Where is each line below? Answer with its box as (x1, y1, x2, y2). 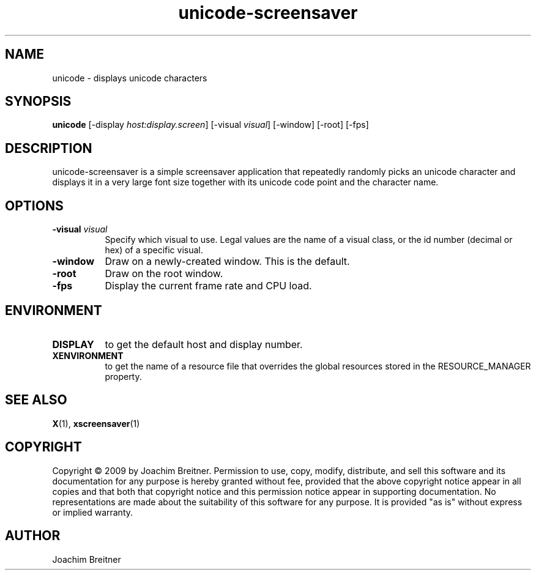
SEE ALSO (5, 392, 67, 408)
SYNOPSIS (5, 94, 72, 109)
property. (105, 371, 142, 382)
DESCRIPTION (5, 140, 92, 156)
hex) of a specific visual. (105, 245, 203, 256)
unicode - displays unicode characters (52, 72, 207, 83)
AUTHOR (5, 528, 61, 544)
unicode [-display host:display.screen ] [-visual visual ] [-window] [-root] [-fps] (52, 119, 369, 130)
